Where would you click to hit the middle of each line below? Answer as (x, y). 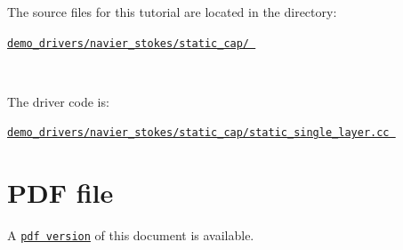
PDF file (60, 193)
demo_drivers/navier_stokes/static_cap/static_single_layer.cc (198, 133)
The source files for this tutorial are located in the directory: (172, 12)
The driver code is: (58, 101)
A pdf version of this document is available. (131, 235)
